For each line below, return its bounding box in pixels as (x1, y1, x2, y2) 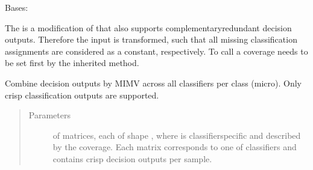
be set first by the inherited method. (5, 56, 139, 69)
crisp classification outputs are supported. (5, 88, 159, 101)
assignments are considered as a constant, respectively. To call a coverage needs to (5, 44, 308, 57)
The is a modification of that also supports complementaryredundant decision (5, 21, 292, 34)
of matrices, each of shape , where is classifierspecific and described (52, 129, 301, 141)
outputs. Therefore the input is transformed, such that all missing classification (5, 33, 297, 46)
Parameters (28, 109, 71, 121)
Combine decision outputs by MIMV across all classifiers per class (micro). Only (5, 76, 302, 89)
